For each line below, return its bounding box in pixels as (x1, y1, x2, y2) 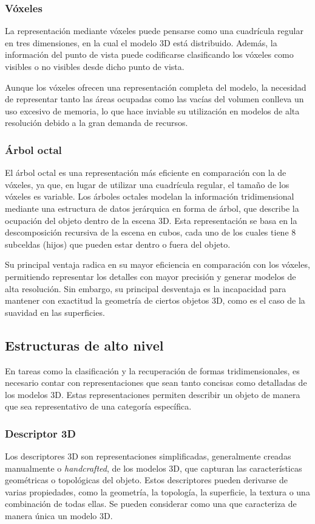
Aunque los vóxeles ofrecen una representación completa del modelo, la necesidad (5, 80, 307, 93)
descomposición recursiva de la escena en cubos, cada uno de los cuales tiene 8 (5, 226, 296, 239)
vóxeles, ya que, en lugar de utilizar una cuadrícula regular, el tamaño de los (5, 178, 290, 190)
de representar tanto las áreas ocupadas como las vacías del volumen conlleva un (5, 93, 304, 105)
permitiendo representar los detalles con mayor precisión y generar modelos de (5, 270, 296, 282)
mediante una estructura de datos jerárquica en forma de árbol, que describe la (5, 201, 299, 214)
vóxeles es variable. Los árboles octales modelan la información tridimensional (5, 190, 294, 203)
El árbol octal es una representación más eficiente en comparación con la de (5, 166, 286, 179)
